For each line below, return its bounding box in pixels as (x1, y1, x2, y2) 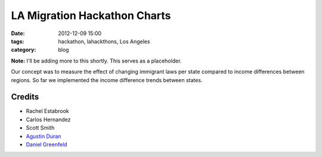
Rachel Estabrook (26, 108, 69, 115)
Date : (11, 30, 25, 37)
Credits (11, 92, 39, 102)
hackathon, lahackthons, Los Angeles (58, 37, 150, 45)
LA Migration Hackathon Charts (11, 9, 171, 22)
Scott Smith (26, 124, 55, 131)
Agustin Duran (26, 133, 61, 140)
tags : (11, 37, 24, 45)
